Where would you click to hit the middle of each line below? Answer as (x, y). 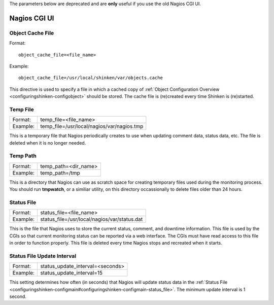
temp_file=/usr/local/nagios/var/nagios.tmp (92, 126)
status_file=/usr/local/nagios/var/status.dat (92, 219)
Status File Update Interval (43, 256)
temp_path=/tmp (60, 173)
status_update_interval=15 (71, 273)
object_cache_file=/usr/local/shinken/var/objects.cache (91, 78)
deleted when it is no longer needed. (48, 143)
